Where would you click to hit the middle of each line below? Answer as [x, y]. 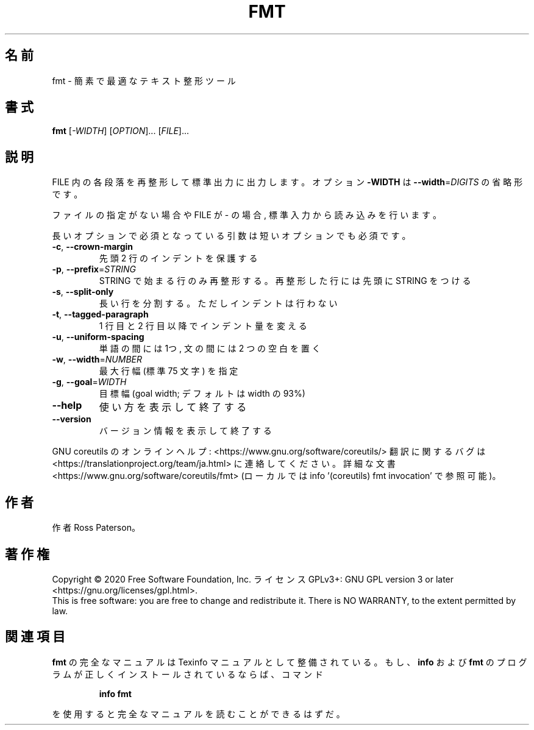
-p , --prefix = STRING [94, 269]
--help [67, 406]
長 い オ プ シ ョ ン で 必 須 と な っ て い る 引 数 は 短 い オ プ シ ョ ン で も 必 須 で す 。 [231, 236]
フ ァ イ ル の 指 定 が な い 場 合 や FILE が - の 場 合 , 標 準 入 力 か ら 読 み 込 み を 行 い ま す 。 [247, 215]
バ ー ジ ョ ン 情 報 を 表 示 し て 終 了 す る [185, 431]
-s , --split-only [83, 292]
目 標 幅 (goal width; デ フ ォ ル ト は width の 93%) [202, 394]
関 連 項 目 [35, 637]
